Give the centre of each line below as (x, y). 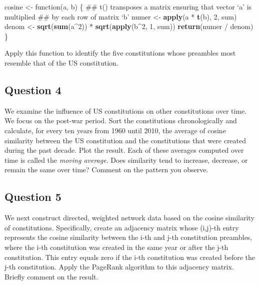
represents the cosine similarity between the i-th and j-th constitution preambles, (128, 237)
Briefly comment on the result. (51, 276)
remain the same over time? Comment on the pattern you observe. (106, 170)
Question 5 (33, 197)
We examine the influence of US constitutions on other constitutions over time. (126, 110)
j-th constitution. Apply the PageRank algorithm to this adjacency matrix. (119, 267)
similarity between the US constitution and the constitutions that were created (125, 140)
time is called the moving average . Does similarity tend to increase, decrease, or (126, 160)
